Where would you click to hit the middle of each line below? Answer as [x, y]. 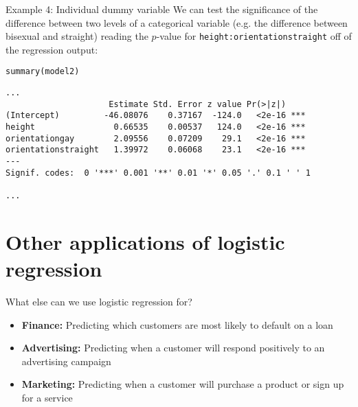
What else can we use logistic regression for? [99, 301]
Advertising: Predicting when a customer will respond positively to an [173, 348]
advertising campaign [66, 361]
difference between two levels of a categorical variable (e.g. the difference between [177, 22]
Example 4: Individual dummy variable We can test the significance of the [162, 9]
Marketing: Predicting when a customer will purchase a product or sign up [183, 384]
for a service [47, 397]
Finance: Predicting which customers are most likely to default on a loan [177, 324]
